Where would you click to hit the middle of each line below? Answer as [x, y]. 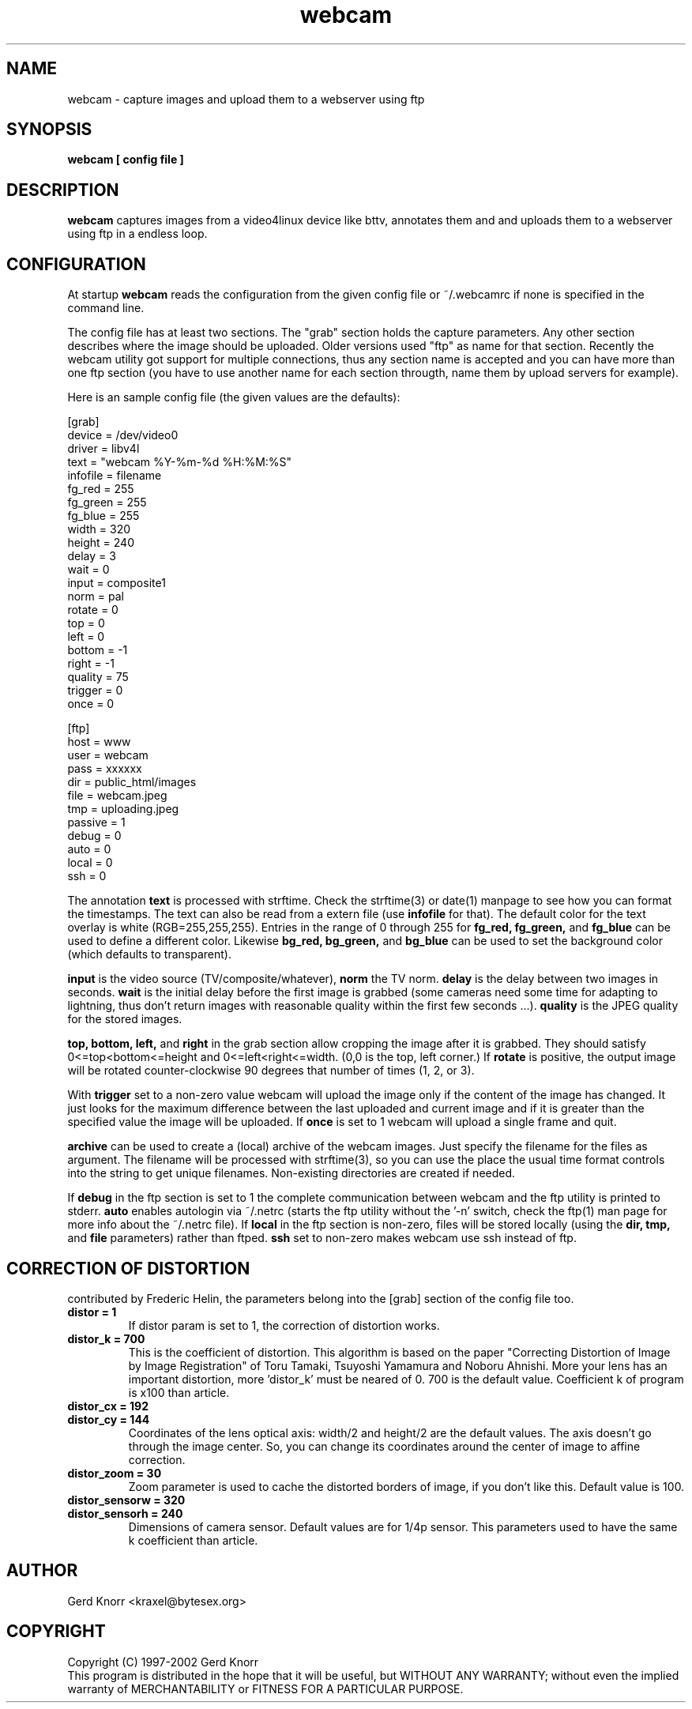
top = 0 [86, 623]
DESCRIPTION [63, 190]
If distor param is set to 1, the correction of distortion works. [284, 1325]
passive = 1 [96, 823]
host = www [99, 742]
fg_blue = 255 [103, 516]
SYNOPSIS [49, 130]
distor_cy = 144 [109, 1419]
